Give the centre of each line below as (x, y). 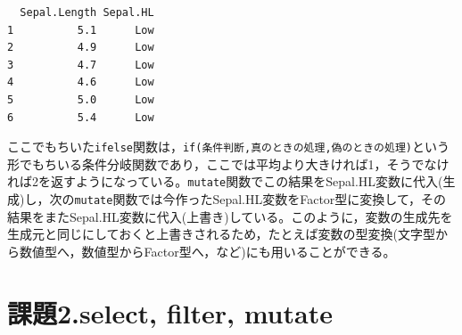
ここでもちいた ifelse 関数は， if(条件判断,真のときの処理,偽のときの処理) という (228, 147)
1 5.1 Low (81, 30)
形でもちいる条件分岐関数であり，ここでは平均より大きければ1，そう (210, 163)
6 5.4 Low (81, 117)
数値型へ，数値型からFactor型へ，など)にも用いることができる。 (207, 251)
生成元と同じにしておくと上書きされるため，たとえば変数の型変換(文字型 (221, 234)
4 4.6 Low (81, 82)
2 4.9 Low (81, 48)
